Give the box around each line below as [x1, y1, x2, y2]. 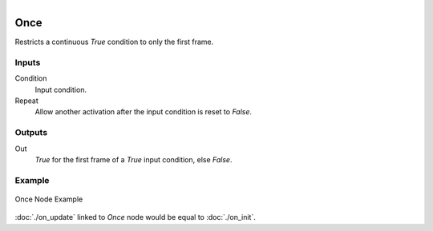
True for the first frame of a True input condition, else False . [34, 154, 233, 164]
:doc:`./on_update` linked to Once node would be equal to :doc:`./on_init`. [14, 213, 257, 222]
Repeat [14, 96, 39, 106]
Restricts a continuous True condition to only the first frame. [14, 37, 214, 47]
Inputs [14, 57, 41, 68]
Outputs [14, 127, 48, 138]
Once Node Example [14, 194, 83, 204]
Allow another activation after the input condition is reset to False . [34, 107, 253, 117]
